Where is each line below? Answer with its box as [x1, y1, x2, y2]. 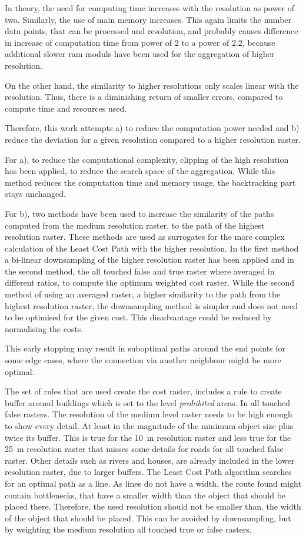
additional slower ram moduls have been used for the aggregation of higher [5, 48, 275, 60]
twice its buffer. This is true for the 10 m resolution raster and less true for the [5, 431, 291, 443]
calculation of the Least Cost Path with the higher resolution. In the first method [5, 242, 299, 254]
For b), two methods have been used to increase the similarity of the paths [5, 207, 274, 219]
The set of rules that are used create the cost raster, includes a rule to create [5, 385, 282, 397]
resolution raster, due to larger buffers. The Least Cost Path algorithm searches [5, 466, 292, 478]
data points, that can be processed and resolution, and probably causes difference [5, 25, 298, 37]
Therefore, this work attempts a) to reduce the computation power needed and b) [5, 122, 300, 134]
